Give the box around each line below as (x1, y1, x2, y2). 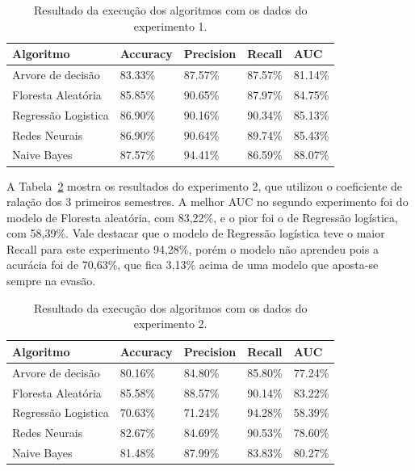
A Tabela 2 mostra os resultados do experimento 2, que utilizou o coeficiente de (6, 177, 403, 194)
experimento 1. (133, 17, 207, 34)
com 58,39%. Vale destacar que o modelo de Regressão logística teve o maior (6, 225, 385, 242)
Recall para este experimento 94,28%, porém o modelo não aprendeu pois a (6, 240, 379, 257)
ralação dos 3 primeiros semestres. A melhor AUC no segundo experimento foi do (6, 193, 409, 210)
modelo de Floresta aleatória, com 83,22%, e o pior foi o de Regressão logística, (6, 208, 398, 225)
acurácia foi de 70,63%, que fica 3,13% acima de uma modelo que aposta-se (6, 256, 379, 273)
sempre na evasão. (6, 272, 96, 289)
